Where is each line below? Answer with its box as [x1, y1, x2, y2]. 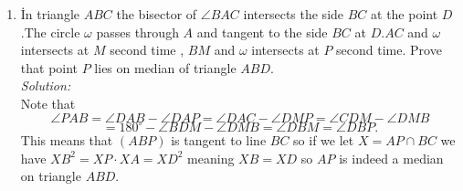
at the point [371, 5, 438, 23]
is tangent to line [171, 131, 267, 150]
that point [20, 58, 79, 77]
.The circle [20, 22, 80, 41]
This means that [20, 131, 113, 150]
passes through [96, 22, 179, 41]
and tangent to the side [196, 22, 328, 41]
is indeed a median [339, 148, 444, 167]
